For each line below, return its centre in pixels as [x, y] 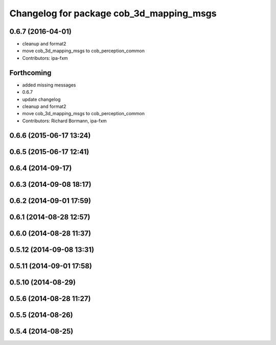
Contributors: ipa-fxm [45, 58]
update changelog [41, 99]
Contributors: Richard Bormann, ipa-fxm [64, 121]
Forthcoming [30, 72]
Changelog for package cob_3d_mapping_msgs [113, 13]
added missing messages [49, 85]
